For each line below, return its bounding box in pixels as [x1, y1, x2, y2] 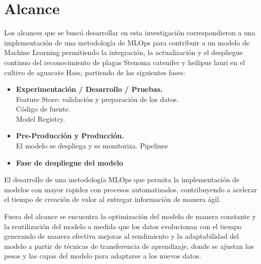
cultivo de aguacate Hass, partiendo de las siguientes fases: [4, 67, 185, 77]
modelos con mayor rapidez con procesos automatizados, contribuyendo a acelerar [4, 184, 257, 194]
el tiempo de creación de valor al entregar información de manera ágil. [4, 194, 221, 204]
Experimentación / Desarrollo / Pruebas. [16, 84, 163, 94]
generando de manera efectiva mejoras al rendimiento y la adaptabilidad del [4, 231, 239, 241]
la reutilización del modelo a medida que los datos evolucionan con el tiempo [4, 221, 242, 231]
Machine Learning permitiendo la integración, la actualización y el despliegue [4, 47, 243, 58]
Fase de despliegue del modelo [16, 157, 123, 168]
